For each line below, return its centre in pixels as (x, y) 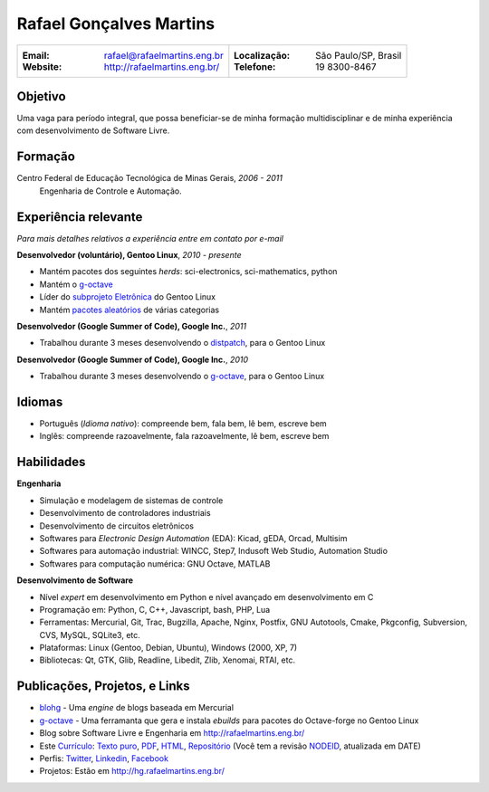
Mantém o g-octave (76, 284)
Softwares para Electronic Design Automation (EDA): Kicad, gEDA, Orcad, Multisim (193, 538)
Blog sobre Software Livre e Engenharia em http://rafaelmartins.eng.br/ (172, 733)
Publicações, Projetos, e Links (103, 687)
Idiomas (40, 401)
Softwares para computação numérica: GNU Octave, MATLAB (155, 563)
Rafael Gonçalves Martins (116, 24)
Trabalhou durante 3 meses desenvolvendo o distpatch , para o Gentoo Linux (182, 343)
